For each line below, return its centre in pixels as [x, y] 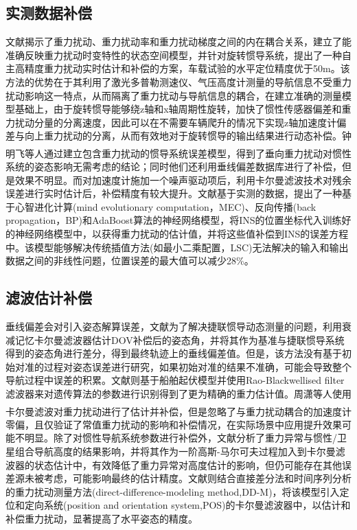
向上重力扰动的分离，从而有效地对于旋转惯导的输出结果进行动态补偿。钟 [188, 136]
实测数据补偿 [49, 13]
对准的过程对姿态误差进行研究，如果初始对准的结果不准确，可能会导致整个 [183, 366]
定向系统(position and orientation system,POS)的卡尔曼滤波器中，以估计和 [187, 505]
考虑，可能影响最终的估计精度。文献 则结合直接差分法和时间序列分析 [197, 478]
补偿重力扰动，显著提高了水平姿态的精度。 [102, 518]
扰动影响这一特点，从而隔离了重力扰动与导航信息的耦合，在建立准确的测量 [174, 95]
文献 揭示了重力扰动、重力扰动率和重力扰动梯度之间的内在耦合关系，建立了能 [178, 42]
